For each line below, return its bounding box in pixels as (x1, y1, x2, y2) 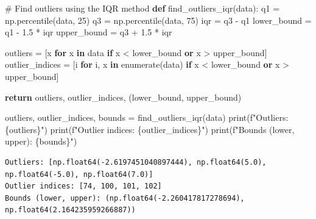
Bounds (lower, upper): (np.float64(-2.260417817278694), (5, 193, 245, 203)
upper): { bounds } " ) (5, 135, 77, 148)
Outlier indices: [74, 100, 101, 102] (5, 182, 162, 191)
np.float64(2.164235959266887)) (5, 206, 136, 215)
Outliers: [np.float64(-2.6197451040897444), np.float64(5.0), (5, 157, 267, 167)
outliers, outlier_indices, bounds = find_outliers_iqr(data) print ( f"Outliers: (5, 111, 289, 124)
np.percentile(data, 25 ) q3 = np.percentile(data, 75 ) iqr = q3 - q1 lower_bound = (5, 13, 312, 26)
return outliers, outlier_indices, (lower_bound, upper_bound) (5, 90, 242, 103)
